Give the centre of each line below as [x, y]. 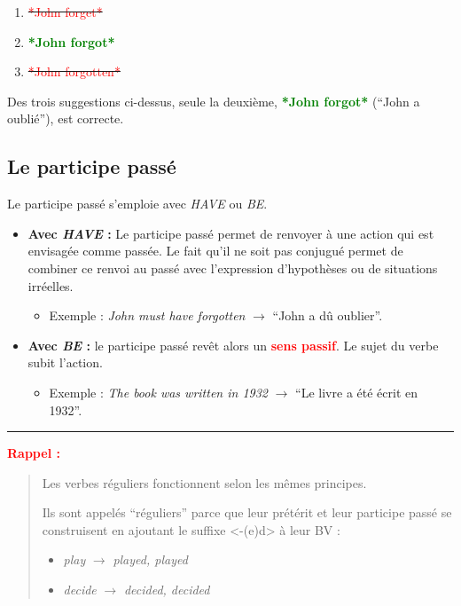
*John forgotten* [74, 71]
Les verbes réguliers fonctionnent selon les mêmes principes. [204, 482]
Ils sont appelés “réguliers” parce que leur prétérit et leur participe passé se [247, 512]
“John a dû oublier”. [328, 315]
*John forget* [65, 12]
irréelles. [51, 285]
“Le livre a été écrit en [356, 392]
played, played [150, 559]
